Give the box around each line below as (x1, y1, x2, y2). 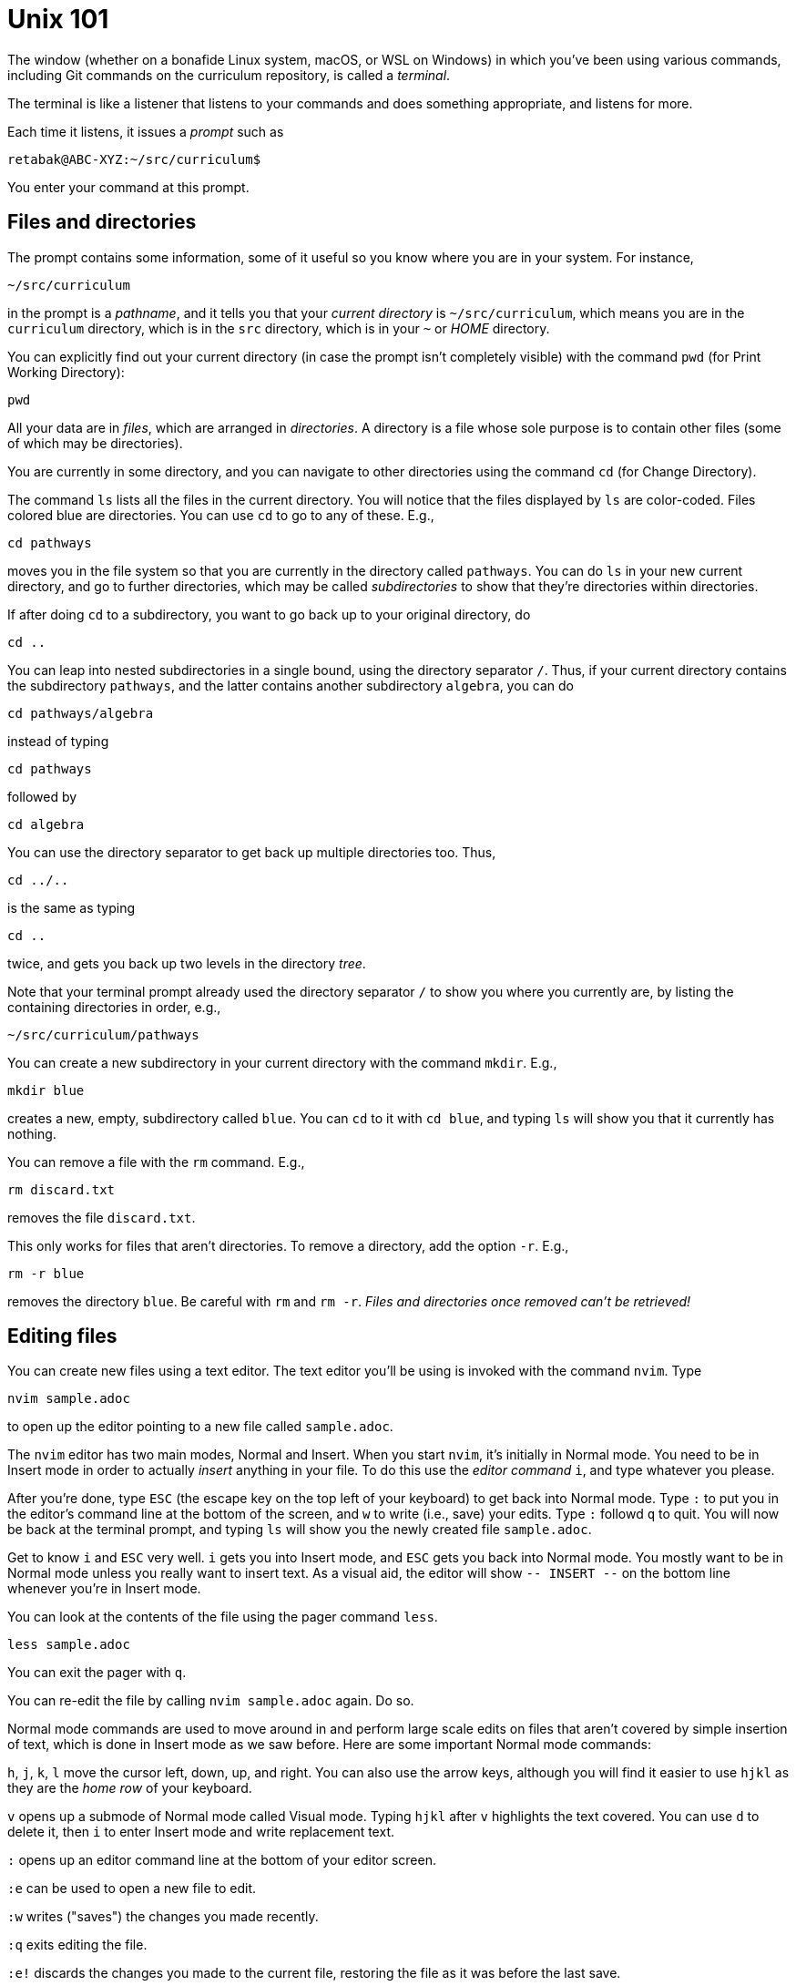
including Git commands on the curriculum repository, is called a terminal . (7, 67, 451, 83)
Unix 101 (7, 4, 109, 35)
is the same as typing (7, 899, 136, 916)
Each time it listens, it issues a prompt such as (7, 123, 284, 139)
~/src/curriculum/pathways (7, 1027, 199, 1042)
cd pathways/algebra (7, 705, 154, 721)
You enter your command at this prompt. (7, 179, 250, 195)
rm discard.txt (7, 1182, 116, 1197)
